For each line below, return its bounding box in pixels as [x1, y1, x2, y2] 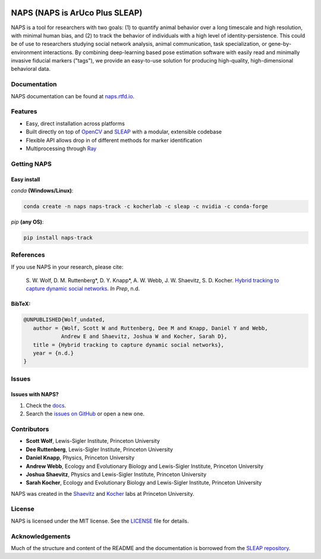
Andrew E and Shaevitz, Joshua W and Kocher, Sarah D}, [61, 333, 228, 340]
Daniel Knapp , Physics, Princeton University [26, 454, 135, 461]
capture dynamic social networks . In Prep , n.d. [26, 285, 140, 292]
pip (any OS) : [11, 218, 44, 225]
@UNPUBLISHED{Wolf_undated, [23, 316, 105, 323]
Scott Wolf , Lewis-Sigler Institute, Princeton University [26, 437, 160, 445]
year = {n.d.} [33, 349, 74, 356]
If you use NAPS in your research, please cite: [11, 263, 124, 271]
